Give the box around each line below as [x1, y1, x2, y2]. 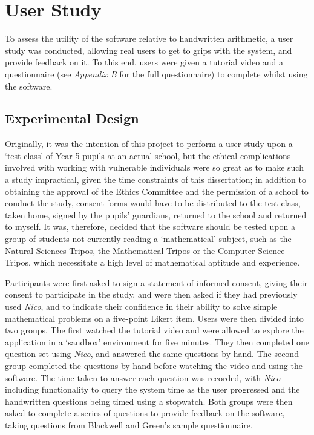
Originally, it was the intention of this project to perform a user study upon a [5, 137, 293, 150]
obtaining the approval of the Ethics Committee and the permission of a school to [5, 185, 309, 197]
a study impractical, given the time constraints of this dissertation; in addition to [5, 173, 306, 186]
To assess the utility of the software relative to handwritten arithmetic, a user [5, 32, 293, 45]
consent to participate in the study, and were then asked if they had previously [5, 288, 298, 301]
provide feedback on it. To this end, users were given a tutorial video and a [5, 56, 284, 68]
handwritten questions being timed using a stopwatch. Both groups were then [5, 394, 293, 407]
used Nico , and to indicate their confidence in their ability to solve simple [5, 300, 278, 313]
